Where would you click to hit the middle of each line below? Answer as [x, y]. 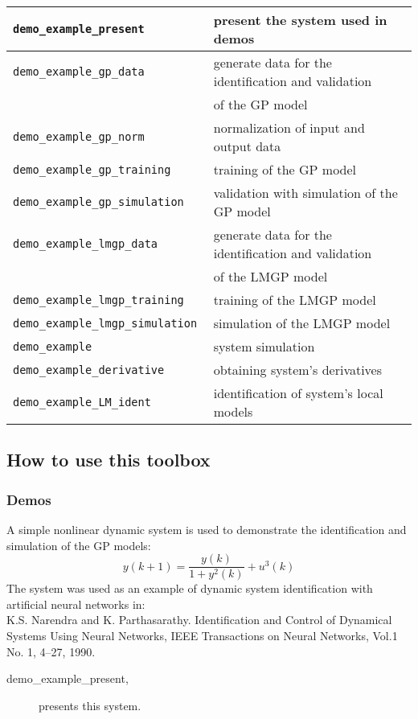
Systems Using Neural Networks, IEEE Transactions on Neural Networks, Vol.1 [202, 636]
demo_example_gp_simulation [98, 202]
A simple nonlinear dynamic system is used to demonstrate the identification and [207, 529]
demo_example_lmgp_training [98, 300]
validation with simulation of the [305, 193]
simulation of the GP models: [79, 545]
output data [247, 146]
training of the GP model [285, 169]
